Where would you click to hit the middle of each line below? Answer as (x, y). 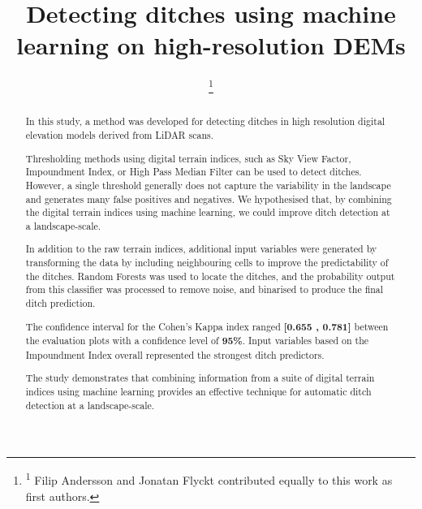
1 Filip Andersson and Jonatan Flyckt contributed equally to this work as (209, 479)
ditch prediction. (60, 303)
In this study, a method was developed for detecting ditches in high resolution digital (205, 121)
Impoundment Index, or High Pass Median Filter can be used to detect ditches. (194, 172)
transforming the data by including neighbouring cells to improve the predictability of (207, 263)
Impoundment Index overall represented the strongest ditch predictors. (175, 354)
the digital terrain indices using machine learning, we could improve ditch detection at (208, 212)
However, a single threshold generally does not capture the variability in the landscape (208, 185)
